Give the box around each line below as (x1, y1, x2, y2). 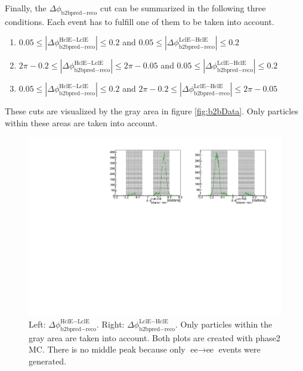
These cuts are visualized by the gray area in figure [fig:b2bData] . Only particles (5, 105, 298, 117)
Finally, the (5, 2, 47, 14)
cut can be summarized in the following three (100, 2, 266, 14)
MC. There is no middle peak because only (29, 343, 185, 356)
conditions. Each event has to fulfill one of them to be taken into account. (5, 15, 274, 27)
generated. (29, 354, 67, 367)
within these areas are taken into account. (5, 116, 158, 129)
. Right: (97, 317, 125, 330)
